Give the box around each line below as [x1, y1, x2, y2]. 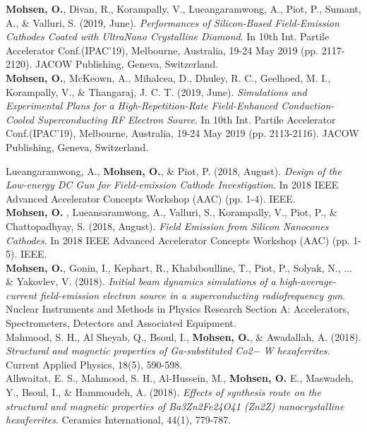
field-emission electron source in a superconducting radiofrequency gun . [40, 287, 346, 302]
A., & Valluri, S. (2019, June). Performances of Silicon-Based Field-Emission [6, 15, 339, 30]
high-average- [279, 274, 337, 289]
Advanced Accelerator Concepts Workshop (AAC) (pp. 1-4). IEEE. [6, 191, 296, 205]
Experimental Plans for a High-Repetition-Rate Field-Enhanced [6, 98, 278, 113]
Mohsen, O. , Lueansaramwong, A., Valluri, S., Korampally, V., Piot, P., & [6, 205, 337, 220]
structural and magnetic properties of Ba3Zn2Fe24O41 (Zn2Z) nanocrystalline [6, 398, 344, 413]
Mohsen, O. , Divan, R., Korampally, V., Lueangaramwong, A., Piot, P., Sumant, [6, 1, 361, 16]
